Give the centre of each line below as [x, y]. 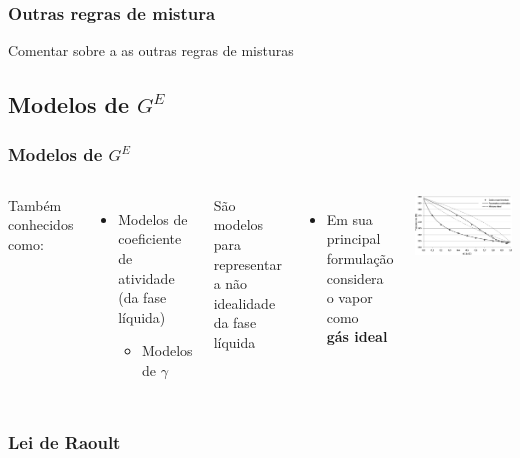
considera [355, 277]
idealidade [244, 302]
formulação [360, 258]
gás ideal [357, 336]
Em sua [349, 218]
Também [35, 204]
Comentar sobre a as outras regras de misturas [151, 50]
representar [247, 263]
